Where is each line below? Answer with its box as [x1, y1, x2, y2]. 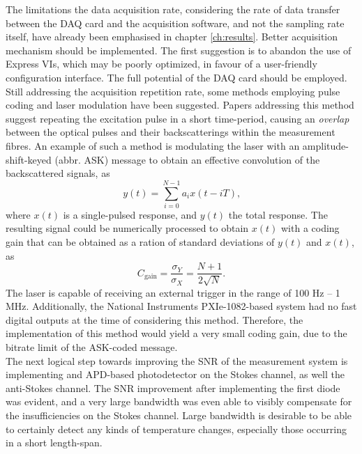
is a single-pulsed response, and [63, 207, 197, 221]
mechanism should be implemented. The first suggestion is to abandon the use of [6, 42, 352, 57]
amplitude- [302, 138, 349, 152]
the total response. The [228, 207, 328, 221]
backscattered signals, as [6, 166, 110, 180]
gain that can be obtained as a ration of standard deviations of [6, 235, 275, 249]
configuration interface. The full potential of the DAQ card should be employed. [6, 70, 347, 84]
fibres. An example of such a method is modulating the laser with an [6, 138, 300, 152]
